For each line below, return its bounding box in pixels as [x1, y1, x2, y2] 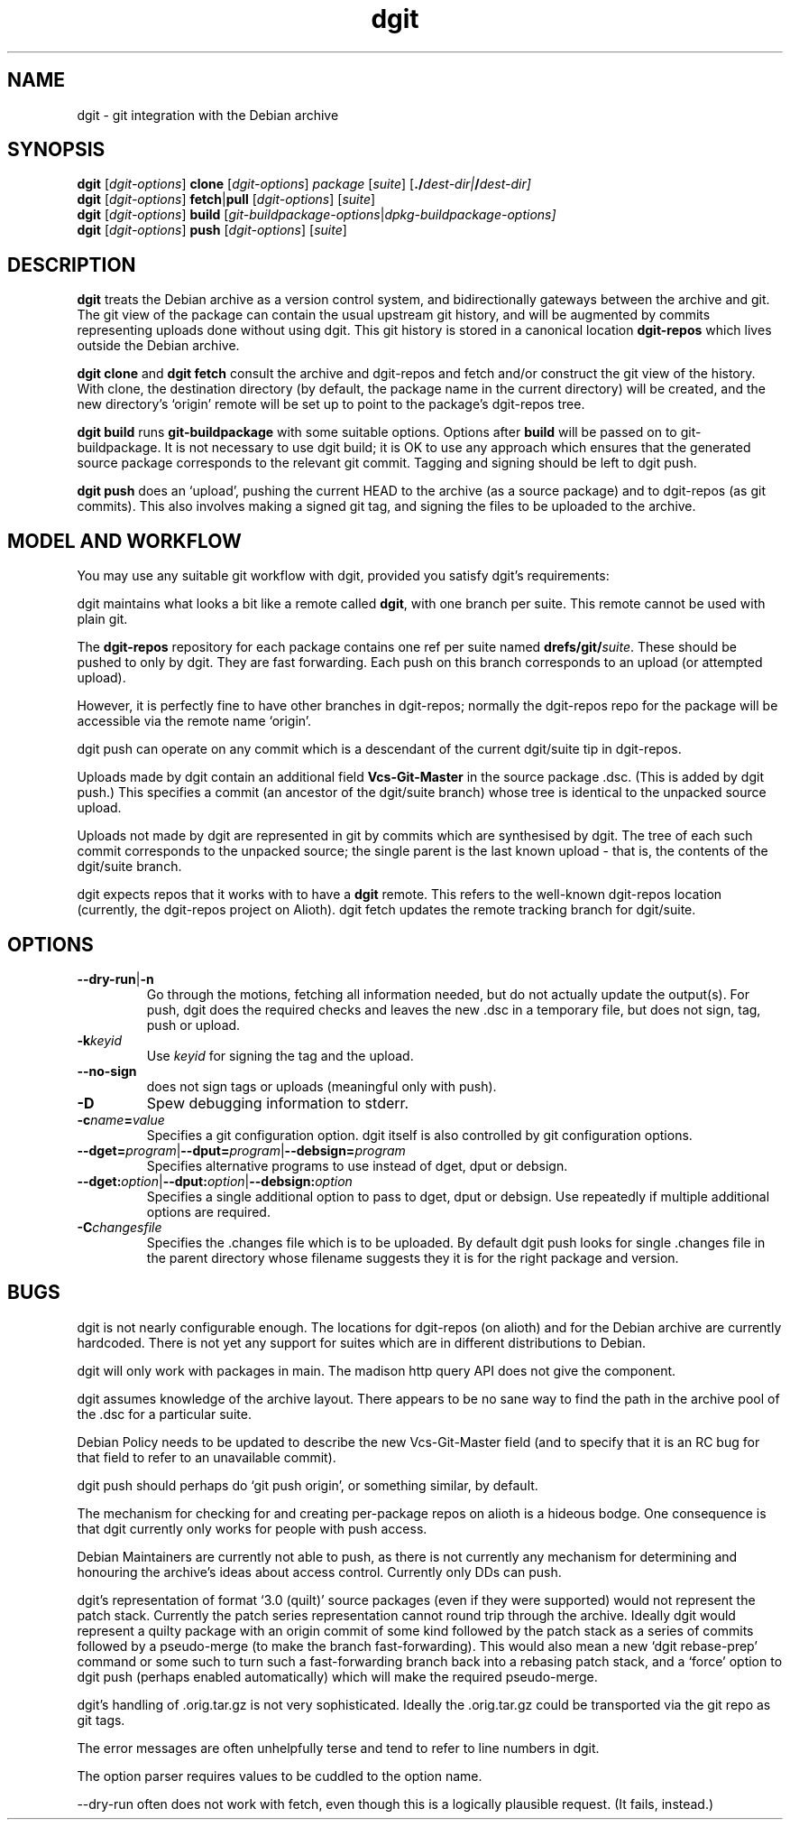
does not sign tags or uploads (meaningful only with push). [146, 1078, 497, 1094]
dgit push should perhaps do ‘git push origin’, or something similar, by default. [77, 1477, 538, 1493]
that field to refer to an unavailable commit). [77, 1449, 336, 1465]
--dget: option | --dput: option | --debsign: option [77, 1173, 353, 1189]
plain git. [77, 611, 128, 627]
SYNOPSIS [7, 138, 106, 162]
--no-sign [77, 1062, 137, 1079]
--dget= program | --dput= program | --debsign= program [77, 1142, 406, 1158]
